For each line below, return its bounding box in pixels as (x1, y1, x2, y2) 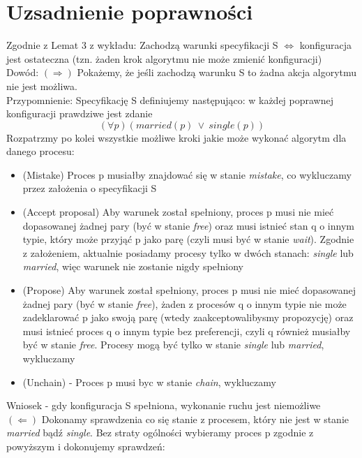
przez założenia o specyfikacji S (22, 181, 157, 195)
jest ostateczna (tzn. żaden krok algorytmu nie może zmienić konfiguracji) (6, 51, 322, 66)
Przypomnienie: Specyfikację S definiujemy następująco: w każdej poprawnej (6, 92, 334, 107)
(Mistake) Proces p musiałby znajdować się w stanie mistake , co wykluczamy (22, 167, 352, 182)
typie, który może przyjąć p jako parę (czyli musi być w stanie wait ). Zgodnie (22, 232, 354, 246)
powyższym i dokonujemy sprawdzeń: (6, 438, 165, 453)
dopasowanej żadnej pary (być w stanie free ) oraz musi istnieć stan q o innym (22, 218, 354, 232)
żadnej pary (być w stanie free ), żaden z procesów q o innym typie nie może (22, 296, 347, 311)
